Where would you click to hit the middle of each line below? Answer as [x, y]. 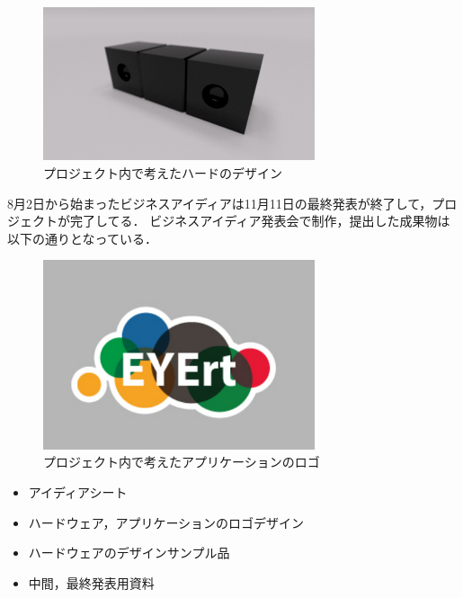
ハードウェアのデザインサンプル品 [129, 553]
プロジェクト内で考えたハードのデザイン [163, 172]
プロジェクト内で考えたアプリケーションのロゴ [182, 462]
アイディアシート [78, 492]
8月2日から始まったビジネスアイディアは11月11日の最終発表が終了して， [220, 203]
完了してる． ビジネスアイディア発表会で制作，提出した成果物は [260, 221]
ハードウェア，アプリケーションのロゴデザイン [166, 522]
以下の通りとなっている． [82, 238]
